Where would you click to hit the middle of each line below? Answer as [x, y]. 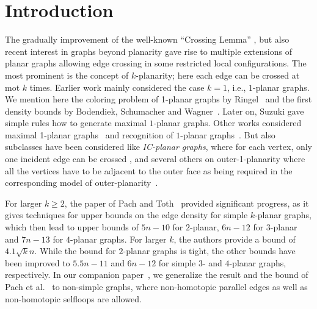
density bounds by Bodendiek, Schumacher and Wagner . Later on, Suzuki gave [155, 111]
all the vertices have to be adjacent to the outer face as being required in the [149, 170]
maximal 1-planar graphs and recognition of [89, 134]
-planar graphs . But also [228, 134]
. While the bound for [75, 251]
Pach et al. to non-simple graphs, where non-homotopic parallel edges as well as [156, 286]
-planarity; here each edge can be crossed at [218, 75]
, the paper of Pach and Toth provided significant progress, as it [187, 203]
